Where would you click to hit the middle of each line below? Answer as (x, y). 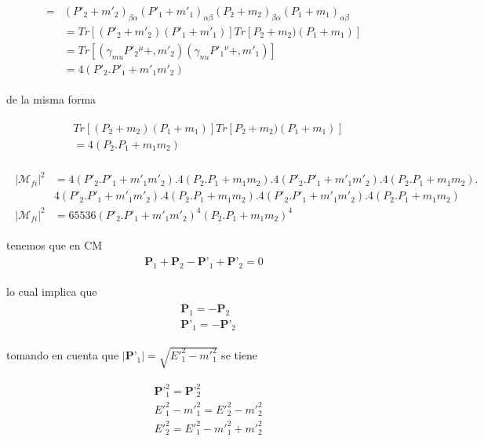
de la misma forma (51, 98)
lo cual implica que (52, 292)
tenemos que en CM (55, 244)
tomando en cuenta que (63, 354)
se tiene (240, 354)
